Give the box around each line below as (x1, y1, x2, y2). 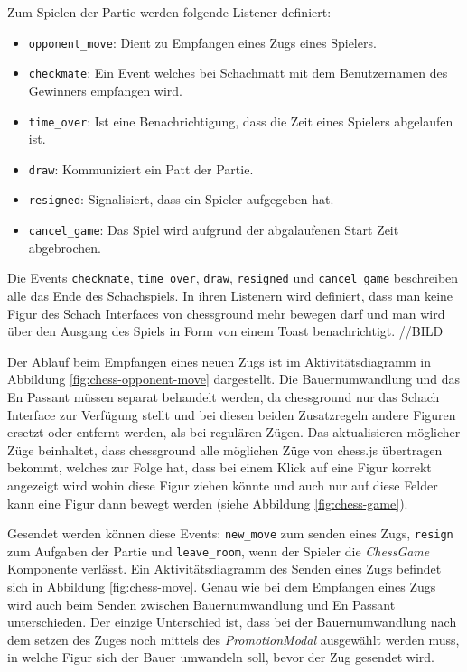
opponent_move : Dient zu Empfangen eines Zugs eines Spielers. (28, 33, 377, 51)
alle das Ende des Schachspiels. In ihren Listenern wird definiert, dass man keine (7, 285, 453, 304)
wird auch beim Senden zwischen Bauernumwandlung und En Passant (7, 594, 396, 613)
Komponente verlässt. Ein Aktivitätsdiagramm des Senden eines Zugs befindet (7, 559, 442, 578)
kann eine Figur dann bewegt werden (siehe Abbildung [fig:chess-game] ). (7, 493, 408, 512)
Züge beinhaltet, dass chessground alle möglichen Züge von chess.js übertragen (7, 440, 443, 459)
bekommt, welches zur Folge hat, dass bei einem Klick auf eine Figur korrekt (7, 458, 432, 477)
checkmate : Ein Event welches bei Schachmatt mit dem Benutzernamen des (28, 63, 448, 82)
